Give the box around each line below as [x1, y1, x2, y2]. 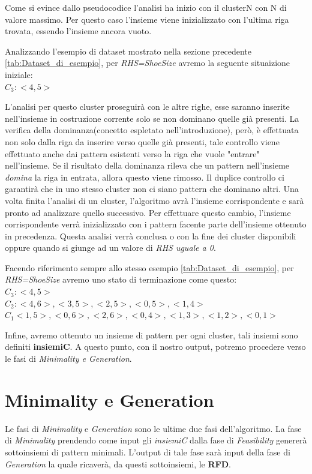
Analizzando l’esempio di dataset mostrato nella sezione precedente [5, 44, 252, 57]
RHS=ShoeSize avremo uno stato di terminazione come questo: [5, 273, 237, 286]
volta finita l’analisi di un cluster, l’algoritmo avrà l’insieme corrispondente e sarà [5, 194, 304, 206]
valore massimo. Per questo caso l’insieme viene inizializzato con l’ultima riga [5, 13, 289, 25]
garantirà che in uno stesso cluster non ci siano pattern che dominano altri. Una [5, 182, 299, 195]
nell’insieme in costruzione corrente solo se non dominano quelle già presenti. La [5, 112, 299, 124]
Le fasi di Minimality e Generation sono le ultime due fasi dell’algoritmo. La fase [5, 422, 302, 434]
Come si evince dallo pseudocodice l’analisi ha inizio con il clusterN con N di [5, 1, 287, 13]
